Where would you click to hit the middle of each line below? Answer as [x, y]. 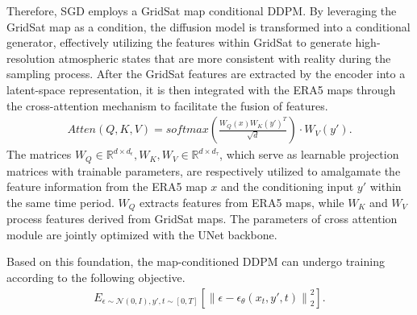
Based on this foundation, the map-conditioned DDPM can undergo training [196, 261]
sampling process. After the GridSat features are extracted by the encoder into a [206, 74]
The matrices [39, 154]
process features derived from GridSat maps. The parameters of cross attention [202, 219]
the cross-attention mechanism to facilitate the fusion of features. [167, 105]
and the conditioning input [287, 187]
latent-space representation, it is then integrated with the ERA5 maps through [201, 89]
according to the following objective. [96, 278]
